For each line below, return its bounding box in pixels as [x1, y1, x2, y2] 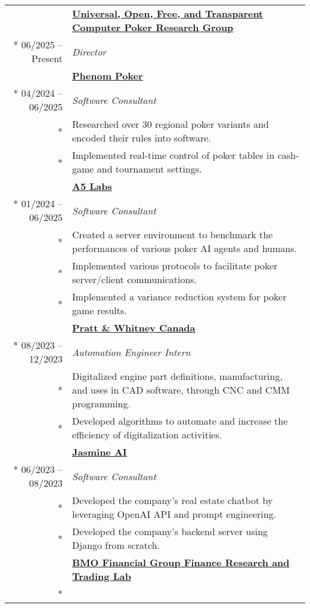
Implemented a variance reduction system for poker [72, 290, 287, 303]
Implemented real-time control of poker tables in [72, 148, 275, 162]
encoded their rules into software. [72, 131, 211, 145]
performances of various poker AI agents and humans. [72, 241, 297, 255]
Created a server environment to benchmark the [72, 228, 273, 241]
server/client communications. [72, 272, 197, 286]
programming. [72, 397, 131, 410]
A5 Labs [72, 179, 112, 193]
